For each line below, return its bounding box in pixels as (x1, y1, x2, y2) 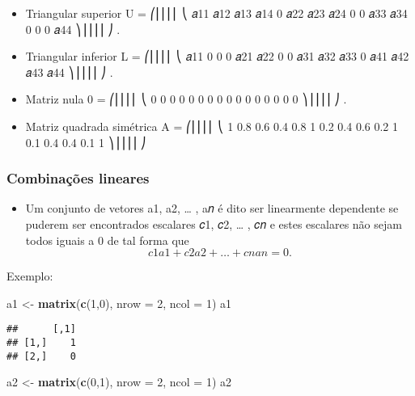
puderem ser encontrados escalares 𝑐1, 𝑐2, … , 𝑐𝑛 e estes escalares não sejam (25, 215, 402, 232)
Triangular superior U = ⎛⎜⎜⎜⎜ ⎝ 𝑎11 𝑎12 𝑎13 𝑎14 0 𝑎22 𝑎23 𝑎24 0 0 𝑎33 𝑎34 (25, 5, 408, 21)
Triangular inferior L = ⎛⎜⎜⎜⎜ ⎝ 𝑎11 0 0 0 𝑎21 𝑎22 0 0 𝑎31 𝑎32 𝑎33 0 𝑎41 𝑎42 (25, 48, 409, 65)
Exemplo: (6, 268, 53, 284)
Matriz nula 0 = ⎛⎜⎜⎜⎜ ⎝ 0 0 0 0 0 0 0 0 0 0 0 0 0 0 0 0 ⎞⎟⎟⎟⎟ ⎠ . (25, 91, 347, 107)
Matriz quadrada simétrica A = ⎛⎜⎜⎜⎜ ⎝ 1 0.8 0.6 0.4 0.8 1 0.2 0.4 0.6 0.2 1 (25, 117, 399, 134)
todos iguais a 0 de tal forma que (25, 231, 189, 248)
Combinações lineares (6, 168, 150, 188)
